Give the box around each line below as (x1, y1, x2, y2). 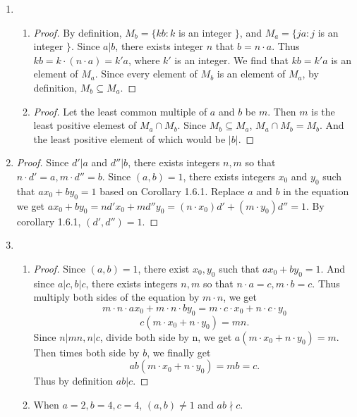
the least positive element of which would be (33, 131, 226, 146)
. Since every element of (95, 66, 198, 81)
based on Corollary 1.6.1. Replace (99, 183, 245, 198)
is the (311, 104, 335, 118)
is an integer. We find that (174, 52, 289, 67)
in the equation (283, 183, 349, 198)
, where (128, 52, 160, 67)
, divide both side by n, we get (99, 329, 232, 344)
